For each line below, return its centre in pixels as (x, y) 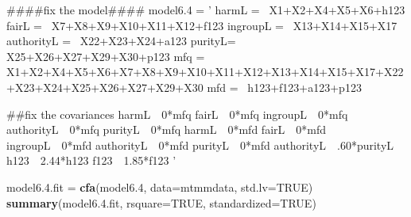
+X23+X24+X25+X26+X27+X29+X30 (105, 87)
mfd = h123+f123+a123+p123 (284, 87)
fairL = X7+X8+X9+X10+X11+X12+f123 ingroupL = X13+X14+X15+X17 (202, 25)
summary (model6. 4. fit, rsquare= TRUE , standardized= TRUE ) (161, 202)
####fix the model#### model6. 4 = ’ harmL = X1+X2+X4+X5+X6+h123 (206, 10)
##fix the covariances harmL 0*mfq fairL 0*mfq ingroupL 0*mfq (177, 114)
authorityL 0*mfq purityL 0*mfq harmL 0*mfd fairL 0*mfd (167, 129)
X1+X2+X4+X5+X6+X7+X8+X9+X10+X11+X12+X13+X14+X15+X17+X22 (205, 72)
